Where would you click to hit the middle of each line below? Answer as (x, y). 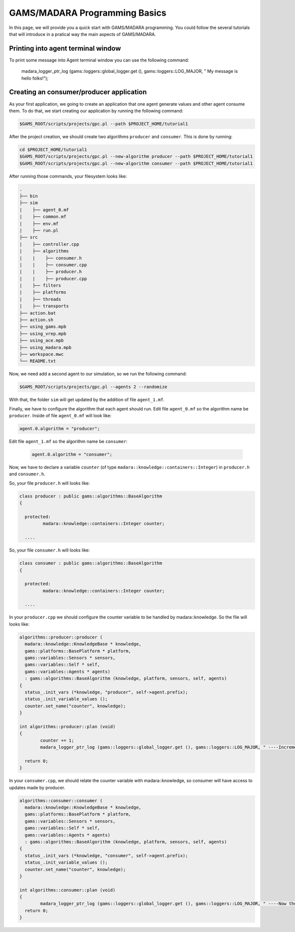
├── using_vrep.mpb (43, 334)
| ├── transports (44, 306)
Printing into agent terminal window (65, 48)
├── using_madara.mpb (45, 347)
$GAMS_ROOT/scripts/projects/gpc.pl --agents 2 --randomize (93, 387)
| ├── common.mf (43, 217)
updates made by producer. (37, 787)
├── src (29, 237)
